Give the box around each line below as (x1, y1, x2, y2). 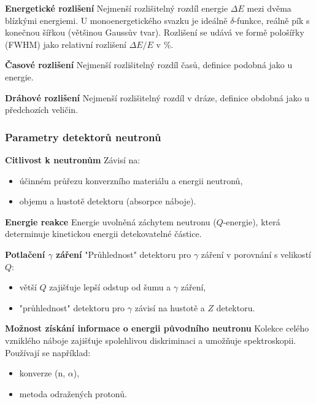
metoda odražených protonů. (19, 387, 127, 400)
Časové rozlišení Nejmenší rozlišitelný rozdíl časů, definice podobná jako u (5, 58, 293, 71)
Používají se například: (5, 346, 91, 359)
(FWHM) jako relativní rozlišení (5, 37, 126, 50)
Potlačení (5, 247, 45, 260)
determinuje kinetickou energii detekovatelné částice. (5, 227, 202, 240)
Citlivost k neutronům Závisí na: (5, 153, 141, 166)
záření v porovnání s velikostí (201, 247, 311, 260)
